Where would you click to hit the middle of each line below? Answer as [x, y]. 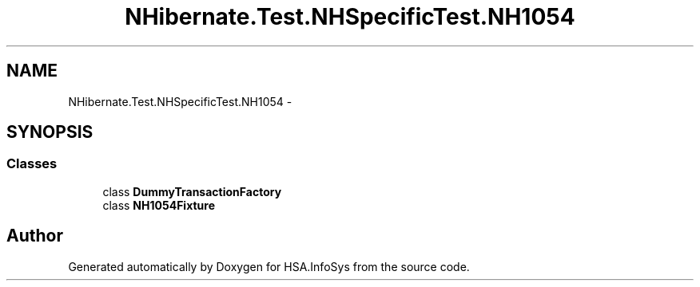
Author [35, 236]
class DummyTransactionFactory [192, 191]
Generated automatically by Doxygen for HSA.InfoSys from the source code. [269, 266]
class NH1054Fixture [159, 205]
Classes [32, 164]
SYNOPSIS [50, 132]
